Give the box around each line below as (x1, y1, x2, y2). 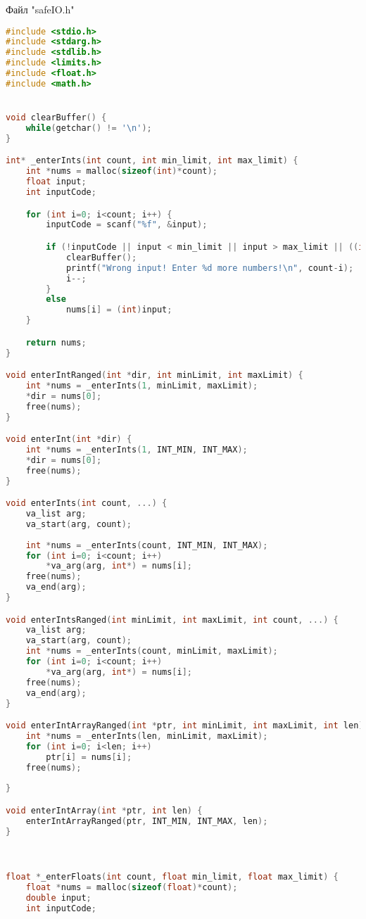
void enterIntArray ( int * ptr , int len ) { (6, 805, 203, 816)
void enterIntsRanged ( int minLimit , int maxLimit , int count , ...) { (6, 614, 339, 625)
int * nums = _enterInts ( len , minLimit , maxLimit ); (25, 730, 268, 741)
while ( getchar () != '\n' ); (25, 123, 152, 134)
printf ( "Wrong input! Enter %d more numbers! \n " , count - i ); (65, 262, 354, 273)
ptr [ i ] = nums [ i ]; (46, 752, 132, 762)
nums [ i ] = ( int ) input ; (65, 305, 172, 315)
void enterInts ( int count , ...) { (6, 498, 168, 509)
